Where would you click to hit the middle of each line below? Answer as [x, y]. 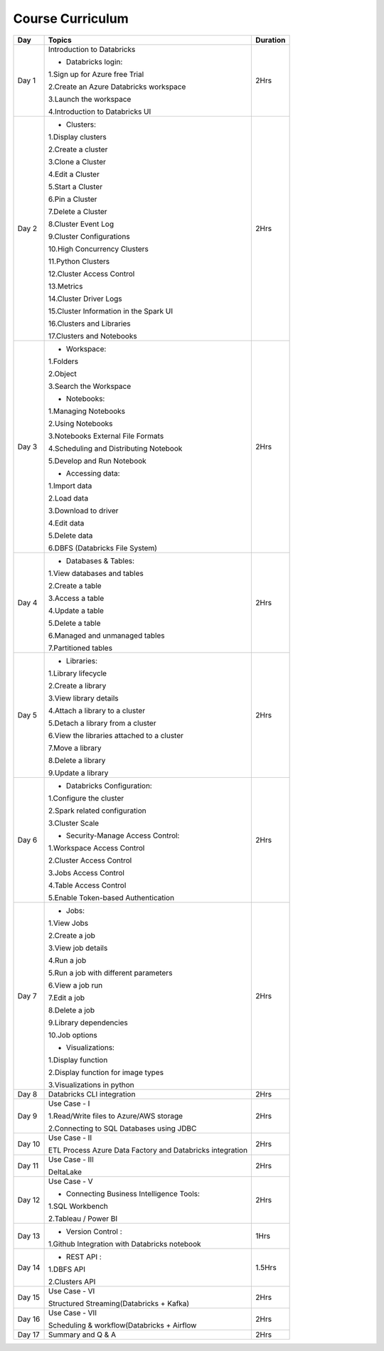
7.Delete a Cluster [78, 211]
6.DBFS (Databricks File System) [103, 548]
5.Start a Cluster [75, 186]
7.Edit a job [66, 998]
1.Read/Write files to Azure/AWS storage [116, 1116]
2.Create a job [72, 935]
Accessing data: [93, 473]
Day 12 [29, 1200]
